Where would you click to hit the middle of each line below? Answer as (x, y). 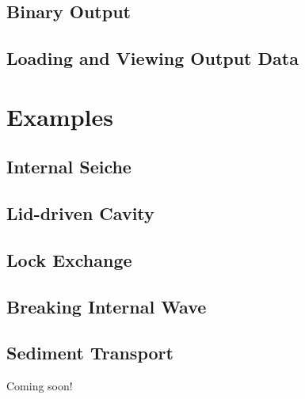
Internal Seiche (69, 167)
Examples (60, 116)
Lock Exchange (69, 259)
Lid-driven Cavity (80, 213)
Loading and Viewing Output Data (152, 58)
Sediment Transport (90, 353)
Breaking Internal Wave (107, 306)
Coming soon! (40, 386)
